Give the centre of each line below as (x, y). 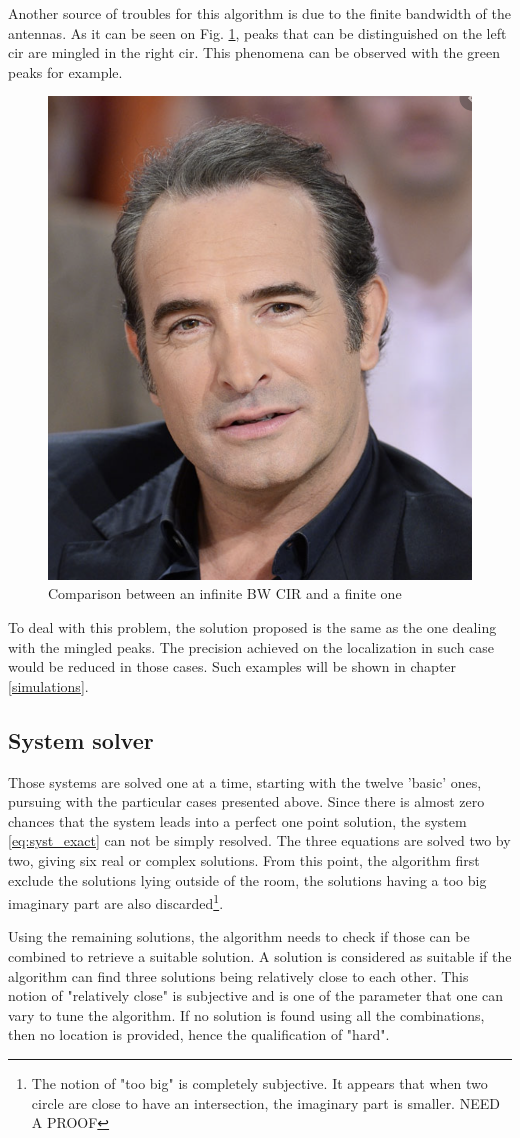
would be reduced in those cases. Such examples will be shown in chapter (232, 666)
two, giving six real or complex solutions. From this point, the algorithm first (244, 860)
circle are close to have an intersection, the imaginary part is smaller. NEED (265, 1102)
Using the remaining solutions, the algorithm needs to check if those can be (239, 936)
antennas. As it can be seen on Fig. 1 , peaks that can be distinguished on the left (257, 32)
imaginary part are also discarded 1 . (116, 901)
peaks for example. (65, 71)
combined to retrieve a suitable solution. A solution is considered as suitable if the (260, 956)
